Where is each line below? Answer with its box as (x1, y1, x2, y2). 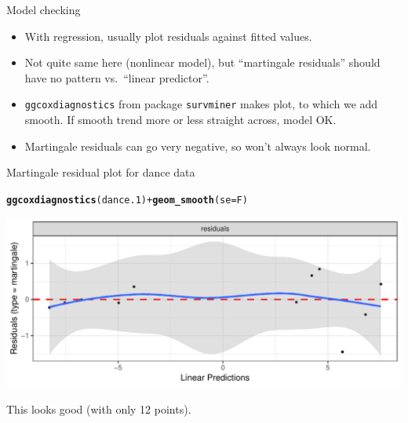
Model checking (6, 2, 81, 17)
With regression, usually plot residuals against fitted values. (24, 27, 312, 44)
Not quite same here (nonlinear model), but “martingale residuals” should (24, 54, 381, 71)
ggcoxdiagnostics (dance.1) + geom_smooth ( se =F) (6, 194, 248, 206)
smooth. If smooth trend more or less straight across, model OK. (24, 111, 337, 128)
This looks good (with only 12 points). (6, 400, 191, 417)
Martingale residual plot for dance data (6, 164, 195, 181)
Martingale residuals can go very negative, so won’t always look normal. (24, 137, 371, 154)
